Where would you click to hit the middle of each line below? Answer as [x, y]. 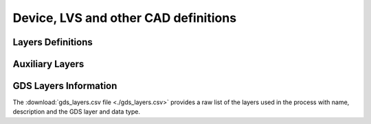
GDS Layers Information [65, 86]
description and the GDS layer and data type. [77, 112]
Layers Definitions [53, 42]
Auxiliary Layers [48, 64]
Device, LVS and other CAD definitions [125, 18]
